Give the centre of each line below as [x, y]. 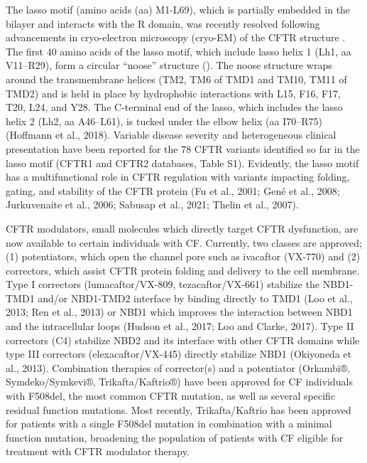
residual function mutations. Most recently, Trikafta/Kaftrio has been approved [179, 409]
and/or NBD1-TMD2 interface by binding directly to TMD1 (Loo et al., [195, 298]
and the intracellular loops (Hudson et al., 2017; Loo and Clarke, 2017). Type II [180, 326]
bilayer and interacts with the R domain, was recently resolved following [163, 23]
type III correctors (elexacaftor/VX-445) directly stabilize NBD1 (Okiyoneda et [179, 354]
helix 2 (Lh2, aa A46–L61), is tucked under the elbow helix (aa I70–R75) [164, 121]
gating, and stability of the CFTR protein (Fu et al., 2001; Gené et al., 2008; [173, 190]
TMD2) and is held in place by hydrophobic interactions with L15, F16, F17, [173, 93]
